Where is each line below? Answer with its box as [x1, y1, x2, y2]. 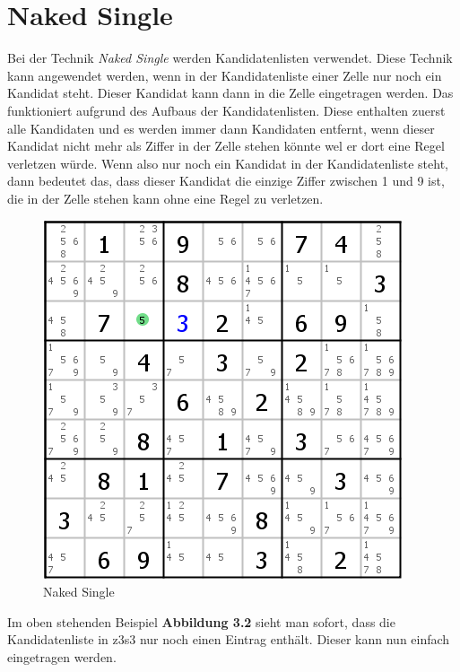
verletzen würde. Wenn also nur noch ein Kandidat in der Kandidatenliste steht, [7, 153, 448, 172]
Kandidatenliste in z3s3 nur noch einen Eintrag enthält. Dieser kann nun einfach [7, 630, 450, 649]
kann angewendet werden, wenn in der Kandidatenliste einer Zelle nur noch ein [7, 65, 442, 84]
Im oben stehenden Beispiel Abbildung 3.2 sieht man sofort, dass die [7, 612, 395, 631]
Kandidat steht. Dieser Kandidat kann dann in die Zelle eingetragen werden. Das [7, 83, 454, 102]
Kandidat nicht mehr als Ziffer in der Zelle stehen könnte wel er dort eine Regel [7, 136, 445, 155]
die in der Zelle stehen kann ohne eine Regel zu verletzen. [7, 188, 324, 207]
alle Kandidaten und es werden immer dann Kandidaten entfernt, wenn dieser [7, 118, 435, 137]
